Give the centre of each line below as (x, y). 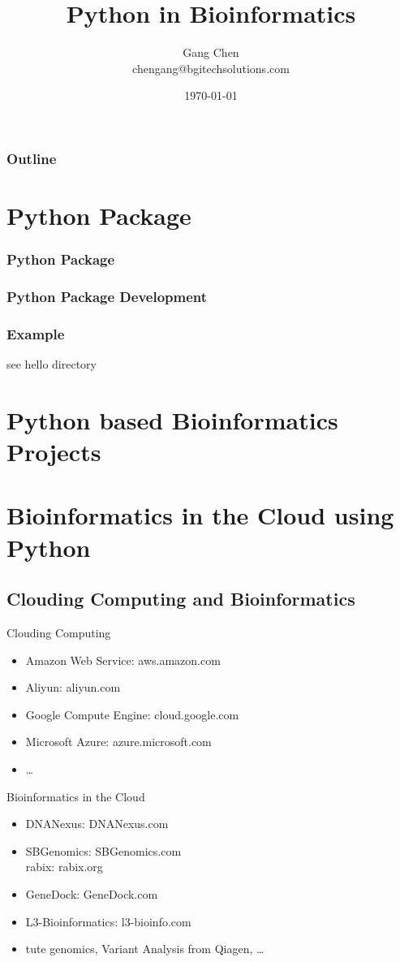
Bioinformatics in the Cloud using (200, 515)
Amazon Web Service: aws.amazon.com (123, 660)
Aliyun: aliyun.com (73, 687)
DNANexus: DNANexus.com (97, 824)
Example (36, 333)
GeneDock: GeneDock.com (92, 893)
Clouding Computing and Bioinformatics (181, 599)
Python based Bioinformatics (172, 419)
